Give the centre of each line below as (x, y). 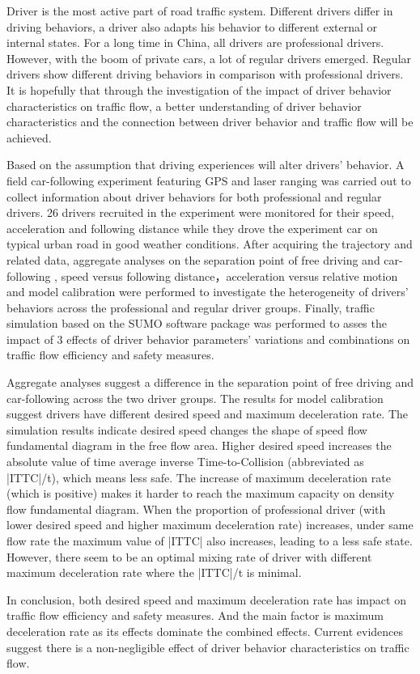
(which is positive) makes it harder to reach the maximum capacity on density (201, 493)
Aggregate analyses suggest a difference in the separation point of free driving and (210, 382)
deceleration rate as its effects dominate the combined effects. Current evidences (205, 631)
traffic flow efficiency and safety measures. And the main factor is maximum (195, 615)
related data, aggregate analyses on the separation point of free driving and (193, 259)
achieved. (29, 137)
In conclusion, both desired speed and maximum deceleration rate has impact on (206, 599)
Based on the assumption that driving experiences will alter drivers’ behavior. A (206, 165)
